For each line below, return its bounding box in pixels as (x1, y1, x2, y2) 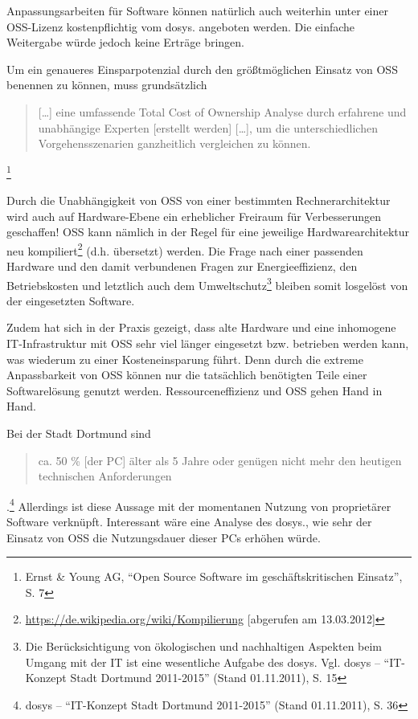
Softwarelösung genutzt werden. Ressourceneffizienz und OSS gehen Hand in (6, 382, 383, 398)
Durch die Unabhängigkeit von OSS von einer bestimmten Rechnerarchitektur (6, 192, 391, 208)
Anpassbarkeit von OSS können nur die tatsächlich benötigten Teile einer (6, 366, 367, 383)
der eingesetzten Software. (6, 292, 135, 308)
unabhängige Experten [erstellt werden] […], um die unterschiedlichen (38, 119, 378, 136)
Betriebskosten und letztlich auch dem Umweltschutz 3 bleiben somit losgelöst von (6, 274, 408, 293)
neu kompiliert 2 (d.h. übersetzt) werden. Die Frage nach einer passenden (6, 239, 363, 259)
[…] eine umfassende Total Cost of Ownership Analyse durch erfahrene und (38, 103, 407, 120)
